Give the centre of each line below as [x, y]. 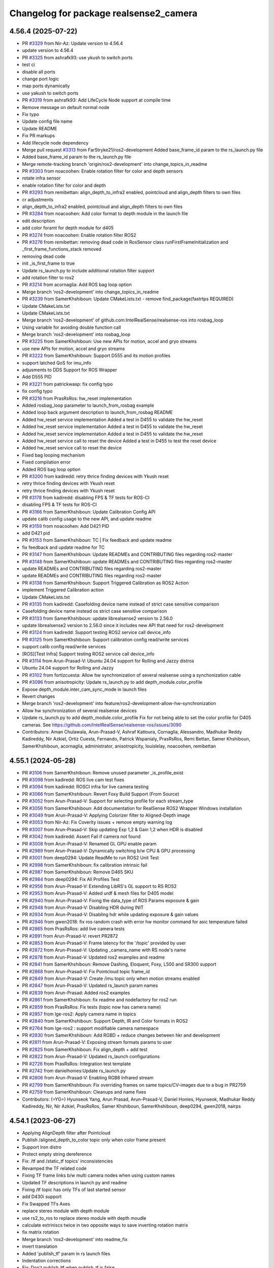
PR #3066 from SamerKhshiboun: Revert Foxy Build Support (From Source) [101, 794]
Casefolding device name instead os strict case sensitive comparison [95, 611]
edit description [39, 221]
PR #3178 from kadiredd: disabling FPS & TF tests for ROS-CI [86, 498]
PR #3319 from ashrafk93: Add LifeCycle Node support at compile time [96, 100]
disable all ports [39, 72]
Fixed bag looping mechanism [54, 455]
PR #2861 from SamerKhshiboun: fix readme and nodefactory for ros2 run [99, 1000]
